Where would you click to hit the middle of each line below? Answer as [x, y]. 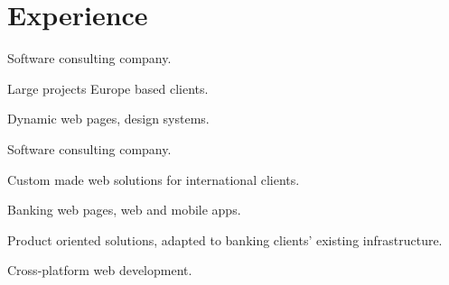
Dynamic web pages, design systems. [108, 119]
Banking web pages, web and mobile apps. [124, 210]
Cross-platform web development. [100, 270]
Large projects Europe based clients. [108, 88]
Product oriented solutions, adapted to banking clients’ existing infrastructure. [225, 239]
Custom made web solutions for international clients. [154, 179]
